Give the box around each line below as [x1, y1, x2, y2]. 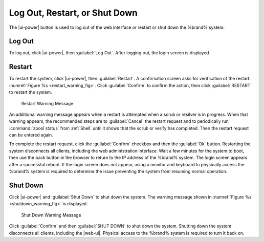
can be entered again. [9, 132, 53, 138]
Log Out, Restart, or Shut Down [9, 7, 138, 18]
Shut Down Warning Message [21, 212, 82, 218]
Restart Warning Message [21, 100, 73, 106]
